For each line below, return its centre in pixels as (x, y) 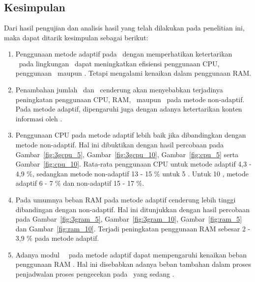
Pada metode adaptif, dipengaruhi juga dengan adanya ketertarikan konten (129, 109)
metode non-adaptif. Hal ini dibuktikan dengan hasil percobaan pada (120, 144)
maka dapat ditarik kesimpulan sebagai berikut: (76, 37)
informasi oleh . (39, 118)
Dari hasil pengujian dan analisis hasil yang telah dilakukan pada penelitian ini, (124, 28)
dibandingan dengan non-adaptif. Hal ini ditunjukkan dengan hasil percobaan (133, 209)
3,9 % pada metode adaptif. (57, 238)
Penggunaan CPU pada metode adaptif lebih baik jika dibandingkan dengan (131, 135)
